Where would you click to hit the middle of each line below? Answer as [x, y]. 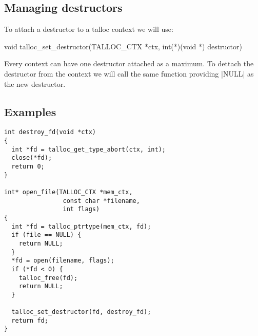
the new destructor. [35, 83]
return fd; [30, 320]
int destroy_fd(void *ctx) [50, 132]
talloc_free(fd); [48, 278]
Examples [30, 111]
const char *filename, [101, 201]
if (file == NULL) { [46, 235]
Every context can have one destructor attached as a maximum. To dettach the [129, 63]
